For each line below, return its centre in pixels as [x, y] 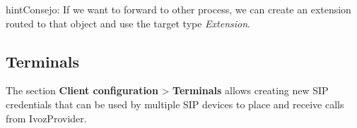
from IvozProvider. [46, 118]
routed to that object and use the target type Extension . [128, 23]
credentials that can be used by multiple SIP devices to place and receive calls [175, 104]
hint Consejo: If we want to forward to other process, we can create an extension [178, 9]
